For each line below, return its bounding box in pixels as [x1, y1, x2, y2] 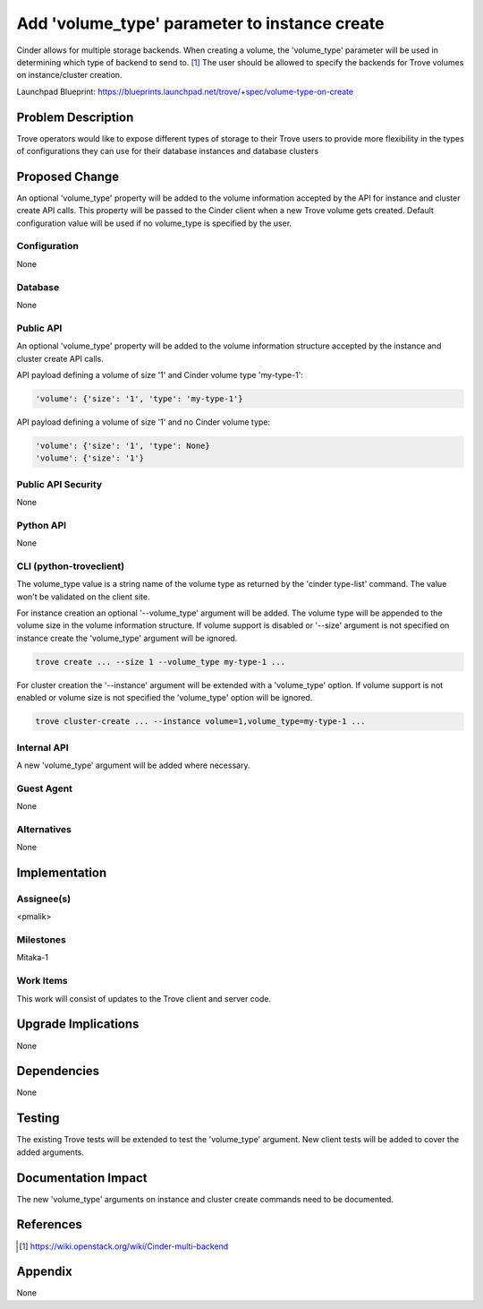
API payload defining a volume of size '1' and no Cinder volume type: [16, 417, 271, 427]
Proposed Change [16, 168, 120, 184]
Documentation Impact [16, 1170, 148, 1185]
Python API [16, 519, 67, 531]
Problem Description [16, 109, 134, 125]
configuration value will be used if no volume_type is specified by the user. [16, 218, 292, 228]
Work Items [16, 975, 68, 987]
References [16, 1217, 82, 1232]
